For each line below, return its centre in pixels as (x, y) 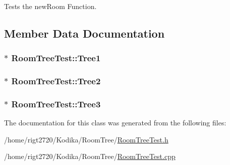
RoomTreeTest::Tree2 (56, 81)
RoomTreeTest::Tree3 (56, 104)
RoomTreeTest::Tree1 (56, 58)
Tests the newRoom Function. (50, 6)
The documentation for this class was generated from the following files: (115, 123)
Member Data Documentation (84, 33)
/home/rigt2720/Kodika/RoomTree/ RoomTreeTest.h (86, 139)
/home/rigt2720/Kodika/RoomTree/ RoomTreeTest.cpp (90, 156)
